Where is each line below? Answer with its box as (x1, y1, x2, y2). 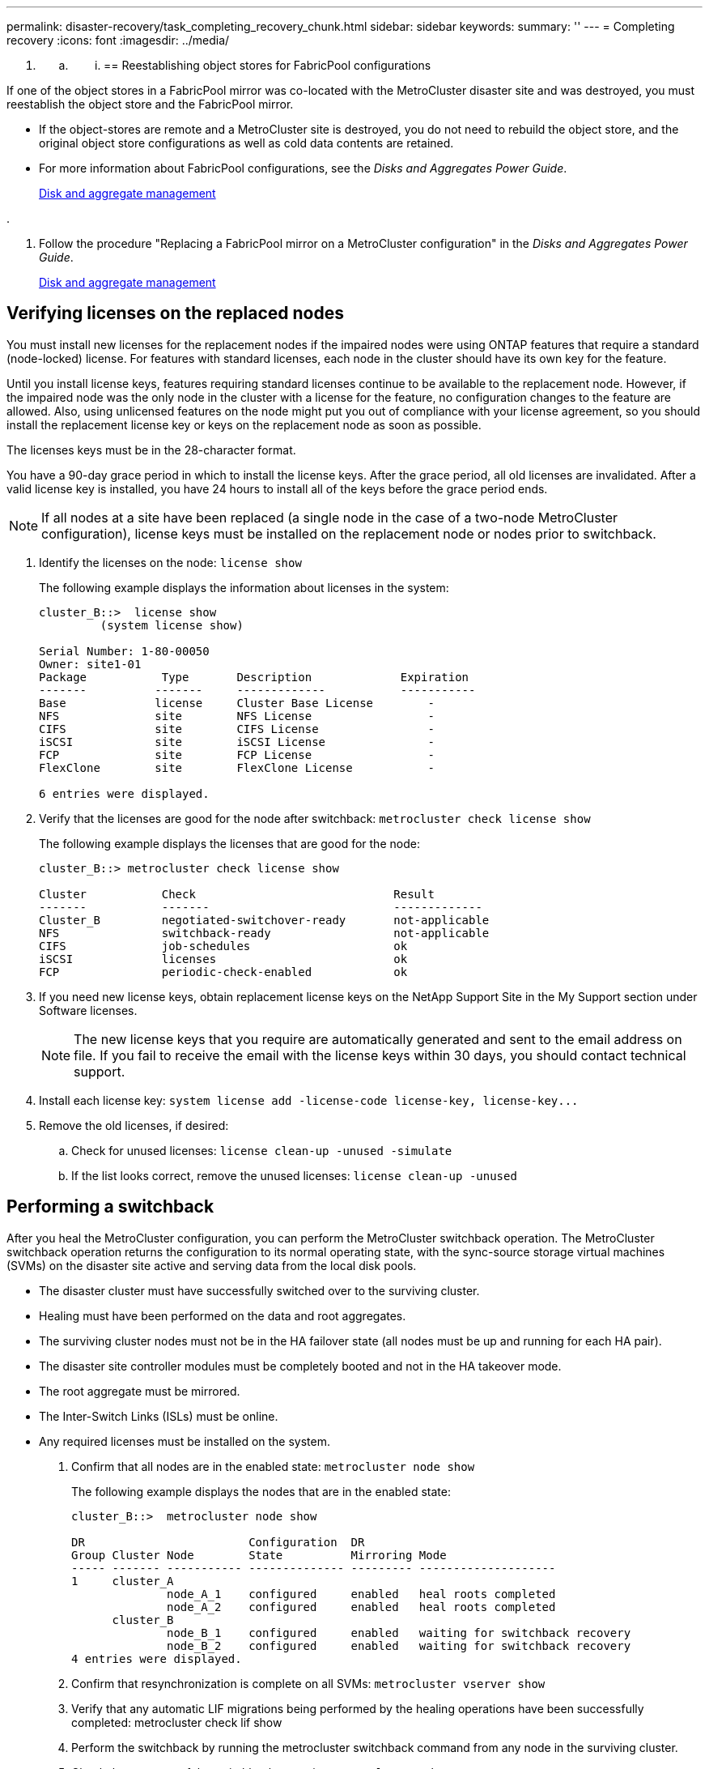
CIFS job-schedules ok (39, 939, 408, 953)
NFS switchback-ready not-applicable (39, 926, 490, 940)
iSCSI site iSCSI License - (39, 735, 435, 748)
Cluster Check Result (39, 887, 435, 901)
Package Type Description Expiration (39, 670, 469, 684)
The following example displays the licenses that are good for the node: (39, 836, 420, 850)
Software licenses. (39, 1003, 138, 1017)
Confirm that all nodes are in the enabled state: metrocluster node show (71, 1459, 475, 1473)
